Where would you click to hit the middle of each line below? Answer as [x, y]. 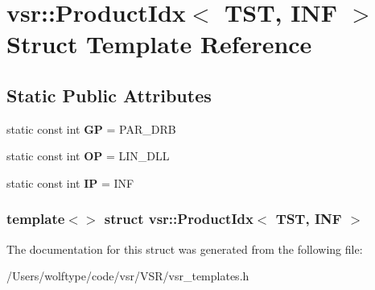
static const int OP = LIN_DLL [88, 156]
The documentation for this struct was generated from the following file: [185, 249]
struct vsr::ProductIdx [179, 219]
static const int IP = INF [70, 182]
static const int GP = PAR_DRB [91, 128]
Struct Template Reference [159, 44]
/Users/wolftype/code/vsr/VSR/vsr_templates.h [128, 276]
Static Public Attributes [109, 95]
